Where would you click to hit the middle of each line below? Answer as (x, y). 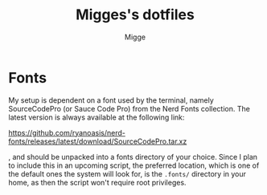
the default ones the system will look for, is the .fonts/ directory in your (127, 173)
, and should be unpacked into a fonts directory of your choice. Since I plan (133, 156)
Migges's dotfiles (135, 15)
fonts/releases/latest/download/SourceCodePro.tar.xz (98, 141)
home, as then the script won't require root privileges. (97, 182)
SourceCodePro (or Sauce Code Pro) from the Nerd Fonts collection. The (129, 108)
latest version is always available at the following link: (97, 117)
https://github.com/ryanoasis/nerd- (67, 132)
